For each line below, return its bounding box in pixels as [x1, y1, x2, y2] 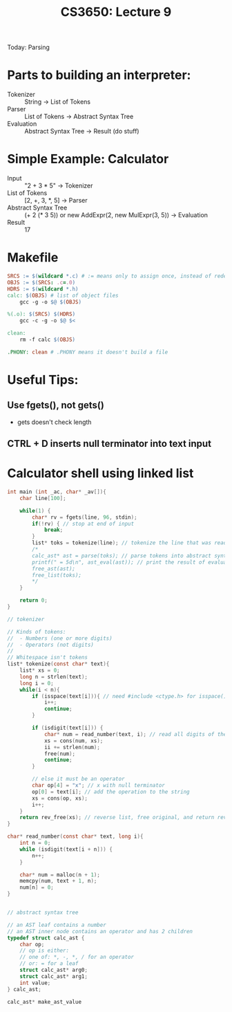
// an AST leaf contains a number [7, 921, 107, 928]
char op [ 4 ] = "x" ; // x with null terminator [32, 782, 166, 789]
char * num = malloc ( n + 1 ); [19, 871, 100, 878]
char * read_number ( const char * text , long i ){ [7, 833, 144, 840]
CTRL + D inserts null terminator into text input [7, 438, 212, 450]
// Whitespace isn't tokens [7, 654, 88, 661]
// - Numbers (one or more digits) [7, 634, 113, 642]
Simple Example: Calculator [7, 151, 169, 167]
